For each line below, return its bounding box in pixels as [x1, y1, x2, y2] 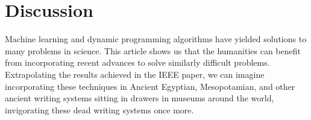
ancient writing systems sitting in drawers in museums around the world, [5, 92, 274, 104]
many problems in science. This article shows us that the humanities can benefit [5, 44, 301, 57]
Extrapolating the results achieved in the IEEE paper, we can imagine [5, 68, 265, 80]
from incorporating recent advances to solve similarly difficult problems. [5, 56, 270, 69]
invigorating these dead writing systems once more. [5, 103, 194, 116]
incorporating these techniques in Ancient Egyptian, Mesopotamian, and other [5, 80, 295, 92]
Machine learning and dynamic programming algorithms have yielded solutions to [5, 33, 307, 45]
